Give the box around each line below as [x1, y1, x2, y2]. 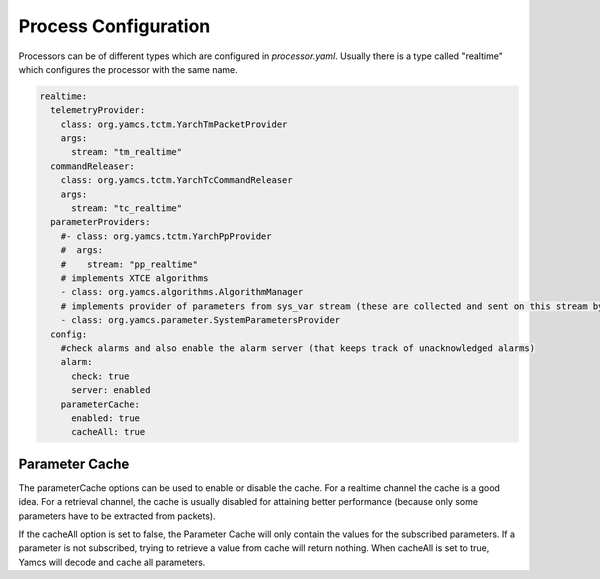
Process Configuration [18, 15, 211, 37]
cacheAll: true [71, 426, 146, 438]
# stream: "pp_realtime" [60, 258, 199, 270]
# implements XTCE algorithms [60, 273, 209, 284]
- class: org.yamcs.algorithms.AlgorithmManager [60, 286, 304, 298]
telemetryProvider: [50, 105, 146, 116]
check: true [71, 370, 130, 382]
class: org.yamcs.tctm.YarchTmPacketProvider [60, 118, 288, 130]
